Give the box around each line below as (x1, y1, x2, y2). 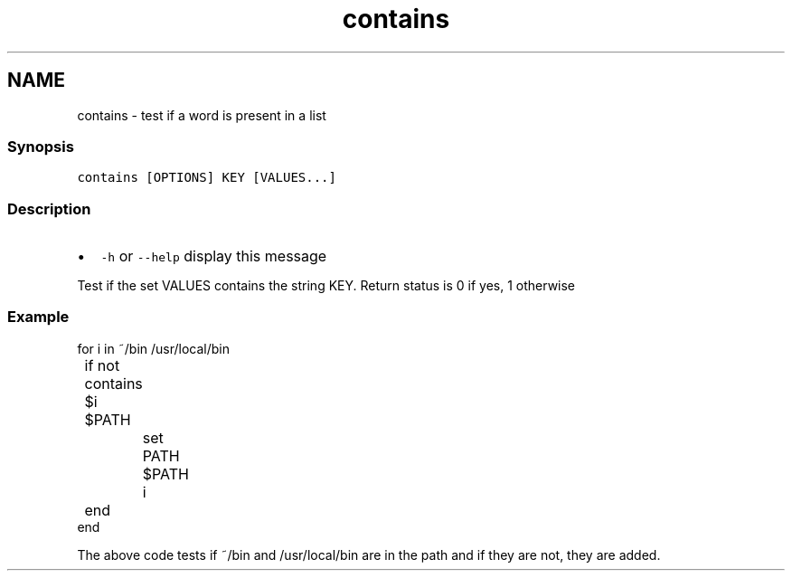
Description (7, 199, 91, 218)
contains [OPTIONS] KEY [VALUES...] (77, 170, 336, 185)
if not (84, 355, 120, 374)
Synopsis (7, 137, 74, 156)
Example (7, 308, 70, 327)
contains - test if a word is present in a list (77, 107, 326, 123)
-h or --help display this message (100, 247, 327, 266)
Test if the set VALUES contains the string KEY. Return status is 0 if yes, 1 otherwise (77, 278, 576, 294)
